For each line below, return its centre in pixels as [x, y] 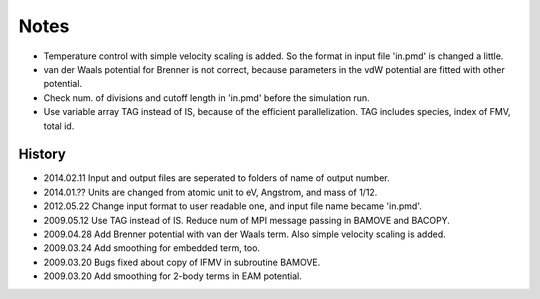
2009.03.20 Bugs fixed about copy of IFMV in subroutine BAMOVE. [182, 262]
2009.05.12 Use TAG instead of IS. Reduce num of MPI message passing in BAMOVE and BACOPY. [246, 220]
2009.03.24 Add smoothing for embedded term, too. [151, 248]
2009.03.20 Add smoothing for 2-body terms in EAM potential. [172, 276]
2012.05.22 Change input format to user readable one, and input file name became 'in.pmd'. [232, 206]
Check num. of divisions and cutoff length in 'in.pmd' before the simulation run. [206, 97]
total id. [59, 126]
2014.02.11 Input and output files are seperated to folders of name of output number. [216, 178]
